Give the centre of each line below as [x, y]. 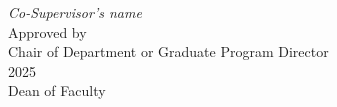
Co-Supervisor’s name [75, 12]
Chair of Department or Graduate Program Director [168, 51]
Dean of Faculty [57, 90]
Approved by [47, 31]
